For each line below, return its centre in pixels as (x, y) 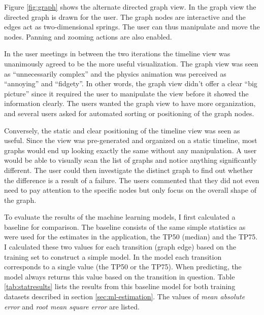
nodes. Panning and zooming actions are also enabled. (88, 36)
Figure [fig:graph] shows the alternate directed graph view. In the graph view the (130, 7)
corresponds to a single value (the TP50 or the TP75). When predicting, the (123, 267)
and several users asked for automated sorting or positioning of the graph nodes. (129, 113)
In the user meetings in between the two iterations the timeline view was (117, 54)
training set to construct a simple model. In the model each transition (113, 256)
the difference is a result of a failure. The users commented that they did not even (132, 180)
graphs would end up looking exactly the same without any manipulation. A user (130, 150)
